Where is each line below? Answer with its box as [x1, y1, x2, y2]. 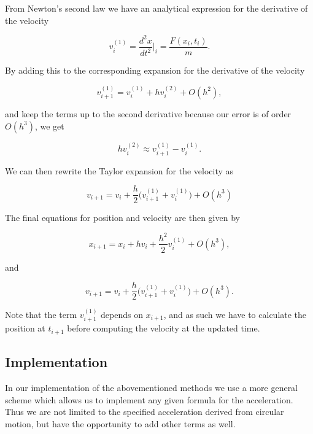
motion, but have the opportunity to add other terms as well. [5, 417, 236, 430]
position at [5, 322, 45, 335]
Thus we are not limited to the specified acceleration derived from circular [5, 405, 284, 418]
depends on [101, 308, 143, 321]
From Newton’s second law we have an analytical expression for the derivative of [5, 2, 308, 14]
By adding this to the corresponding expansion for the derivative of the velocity [5, 64, 305, 77]
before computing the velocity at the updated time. [67, 322, 260, 335]
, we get [34, 119, 64, 132]
